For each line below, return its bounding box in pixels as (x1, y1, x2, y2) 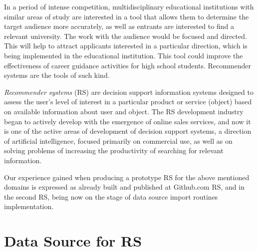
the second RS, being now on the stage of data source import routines (4, 191, 218, 202)
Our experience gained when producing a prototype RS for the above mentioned (4, 172, 250, 182)
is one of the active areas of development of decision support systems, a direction (4, 126, 252, 136)
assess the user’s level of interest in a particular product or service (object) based (4, 96, 252, 107)
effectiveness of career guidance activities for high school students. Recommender (4, 60, 252, 70)
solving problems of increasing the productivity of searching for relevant (4, 145, 224, 156)
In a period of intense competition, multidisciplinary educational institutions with (4, 1, 254, 11)
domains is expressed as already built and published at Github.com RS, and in (4, 182, 245, 192)
